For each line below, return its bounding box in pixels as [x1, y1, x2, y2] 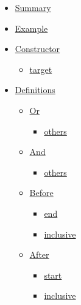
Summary [15, 1, 51, 13]
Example [15, 21, 48, 34]
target [29, 62, 52, 75]
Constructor [15, 42, 60, 55]
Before [29, 186, 54, 199]
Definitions [15, 83, 55, 96]
